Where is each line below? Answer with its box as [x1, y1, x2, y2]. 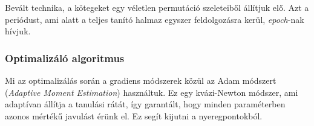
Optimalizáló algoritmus [5, 50, 125, 65]
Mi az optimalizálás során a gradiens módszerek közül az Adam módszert [5, 74, 276, 86]
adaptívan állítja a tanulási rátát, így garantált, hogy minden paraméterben [5, 98, 286, 110]
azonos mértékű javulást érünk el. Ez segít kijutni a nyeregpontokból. [5, 109, 263, 122]
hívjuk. [5, 25, 31, 37]
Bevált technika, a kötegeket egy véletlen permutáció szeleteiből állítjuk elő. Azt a [5, 1, 309, 13]
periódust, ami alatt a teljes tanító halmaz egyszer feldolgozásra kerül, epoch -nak [5, 13, 304, 25]
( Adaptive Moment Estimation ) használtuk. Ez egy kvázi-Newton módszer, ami [5, 86, 298, 98]
